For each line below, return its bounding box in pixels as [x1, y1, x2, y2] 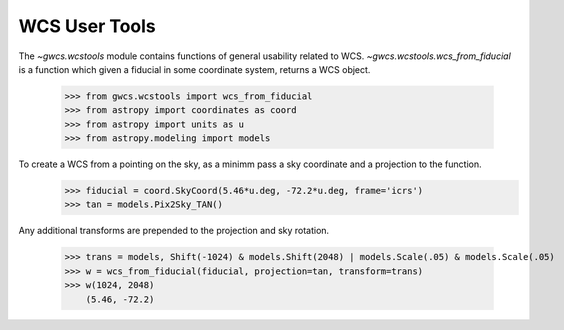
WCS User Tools [18, 15, 157, 37]
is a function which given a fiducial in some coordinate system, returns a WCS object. [18, 63, 371, 75]
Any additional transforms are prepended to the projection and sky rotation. [18, 225, 330, 237]
